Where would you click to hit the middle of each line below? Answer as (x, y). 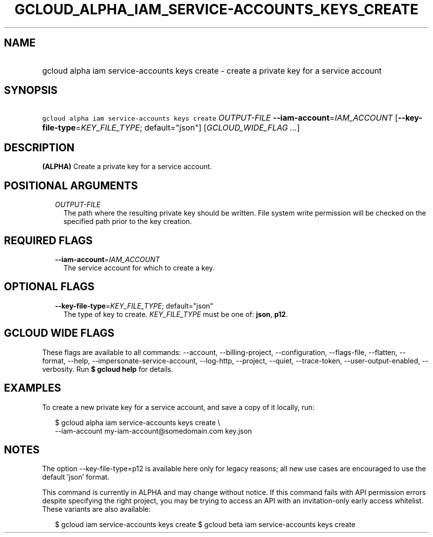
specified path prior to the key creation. (128, 222)
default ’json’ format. (76, 477)
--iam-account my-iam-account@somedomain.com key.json (153, 431)
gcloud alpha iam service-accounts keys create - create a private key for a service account (212, 70)
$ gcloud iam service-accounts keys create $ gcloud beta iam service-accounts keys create (205, 525)
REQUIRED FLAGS (48, 240)
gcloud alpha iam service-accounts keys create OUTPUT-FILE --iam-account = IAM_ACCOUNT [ (220, 118)
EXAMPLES (33, 388)
